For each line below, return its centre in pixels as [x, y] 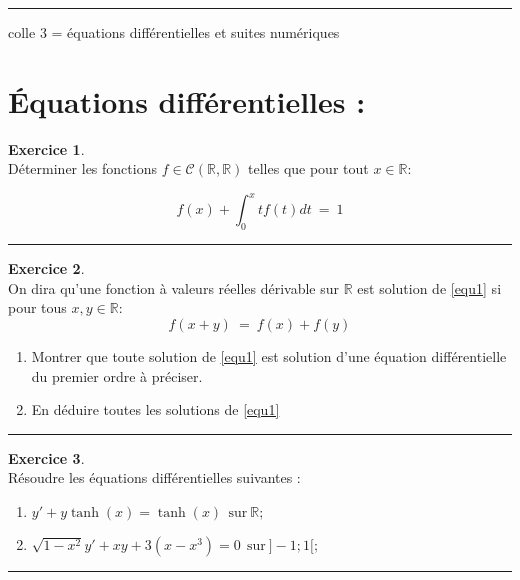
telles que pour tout [308, 168]
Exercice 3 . [46, 457]
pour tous [37, 307]
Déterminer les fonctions [82, 168]
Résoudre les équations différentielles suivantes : [154, 477]
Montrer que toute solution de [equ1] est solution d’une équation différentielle [269, 355]
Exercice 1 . [46, 148]
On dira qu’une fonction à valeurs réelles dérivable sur [174, 287]
